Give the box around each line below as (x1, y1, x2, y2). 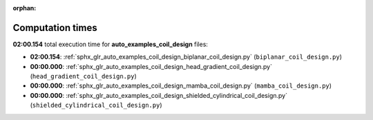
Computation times (12, 21, 97, 34)
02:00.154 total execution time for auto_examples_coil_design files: (12, 40, 209, 48)
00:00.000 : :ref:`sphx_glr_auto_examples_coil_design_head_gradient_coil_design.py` (30, 62, 273, 70)
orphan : (12, 4, 37, 12)
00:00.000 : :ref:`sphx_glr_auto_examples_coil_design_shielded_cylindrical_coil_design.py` (30, 91, 288, 99)
